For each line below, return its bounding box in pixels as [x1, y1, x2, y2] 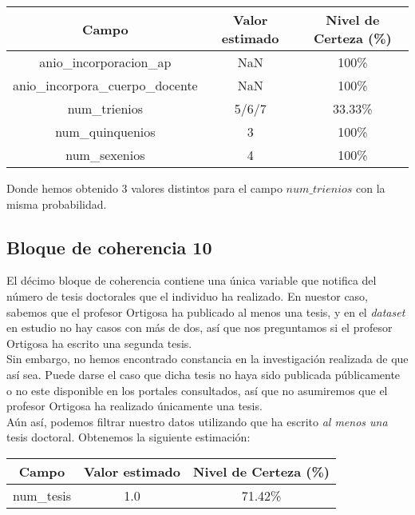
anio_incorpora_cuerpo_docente [13, 76, 198, 94]
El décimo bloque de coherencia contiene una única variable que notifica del [6, 272, 377, 289]
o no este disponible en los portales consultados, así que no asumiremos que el [6, 381, 388, 398]
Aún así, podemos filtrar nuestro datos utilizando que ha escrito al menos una [6, 413, 388, 429]
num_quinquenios [55, 122, 156, 141]
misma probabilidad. [6, 195, 107, 212]
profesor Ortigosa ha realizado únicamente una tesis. [6, 397, 263, 414]
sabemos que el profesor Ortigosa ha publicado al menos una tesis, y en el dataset [6, 303, 405, 320]
